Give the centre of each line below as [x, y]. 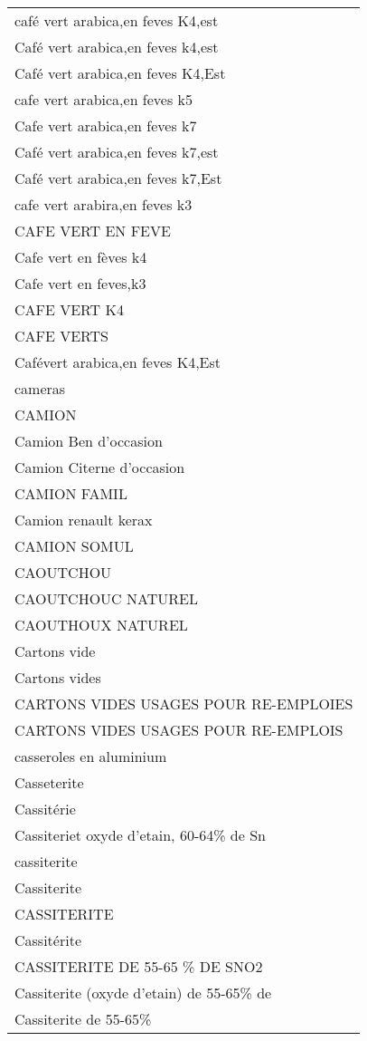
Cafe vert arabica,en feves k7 [106, 125]
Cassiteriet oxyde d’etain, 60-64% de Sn [140, 835]
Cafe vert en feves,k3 [80, 283]
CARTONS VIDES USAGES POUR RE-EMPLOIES [184, 704]
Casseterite [49, 782]
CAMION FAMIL [71, 493]
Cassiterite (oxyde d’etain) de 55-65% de [143, 993]
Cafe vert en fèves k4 [81, 257]
